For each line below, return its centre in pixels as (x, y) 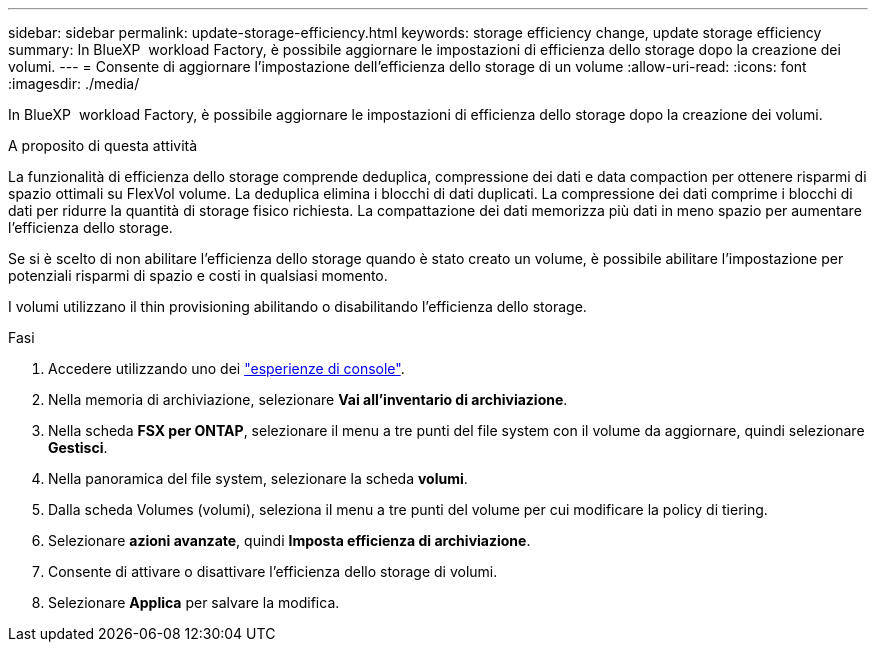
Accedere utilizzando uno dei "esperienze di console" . (226, 368)
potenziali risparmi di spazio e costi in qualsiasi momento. (198, 275)
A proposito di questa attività (103, 145)
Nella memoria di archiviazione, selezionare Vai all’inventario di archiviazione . (308, 399)
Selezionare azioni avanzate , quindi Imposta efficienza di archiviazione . (289, 540)
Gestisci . (78, 447)
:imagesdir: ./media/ (74, 83)
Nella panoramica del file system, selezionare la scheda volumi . (258, 478)
